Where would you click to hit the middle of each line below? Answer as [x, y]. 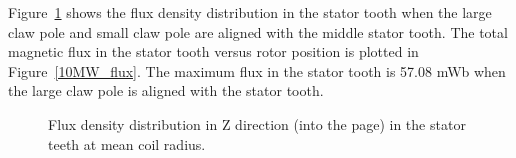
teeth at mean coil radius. [127, 143]
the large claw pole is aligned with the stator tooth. [166, 90]
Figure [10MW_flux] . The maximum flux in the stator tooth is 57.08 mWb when [257, 70]
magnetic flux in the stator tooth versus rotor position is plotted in [213, 51]
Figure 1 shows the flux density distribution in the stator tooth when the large [250, 12]
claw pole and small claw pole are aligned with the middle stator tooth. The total [258, 31]
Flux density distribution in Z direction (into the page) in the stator [257, 123]
